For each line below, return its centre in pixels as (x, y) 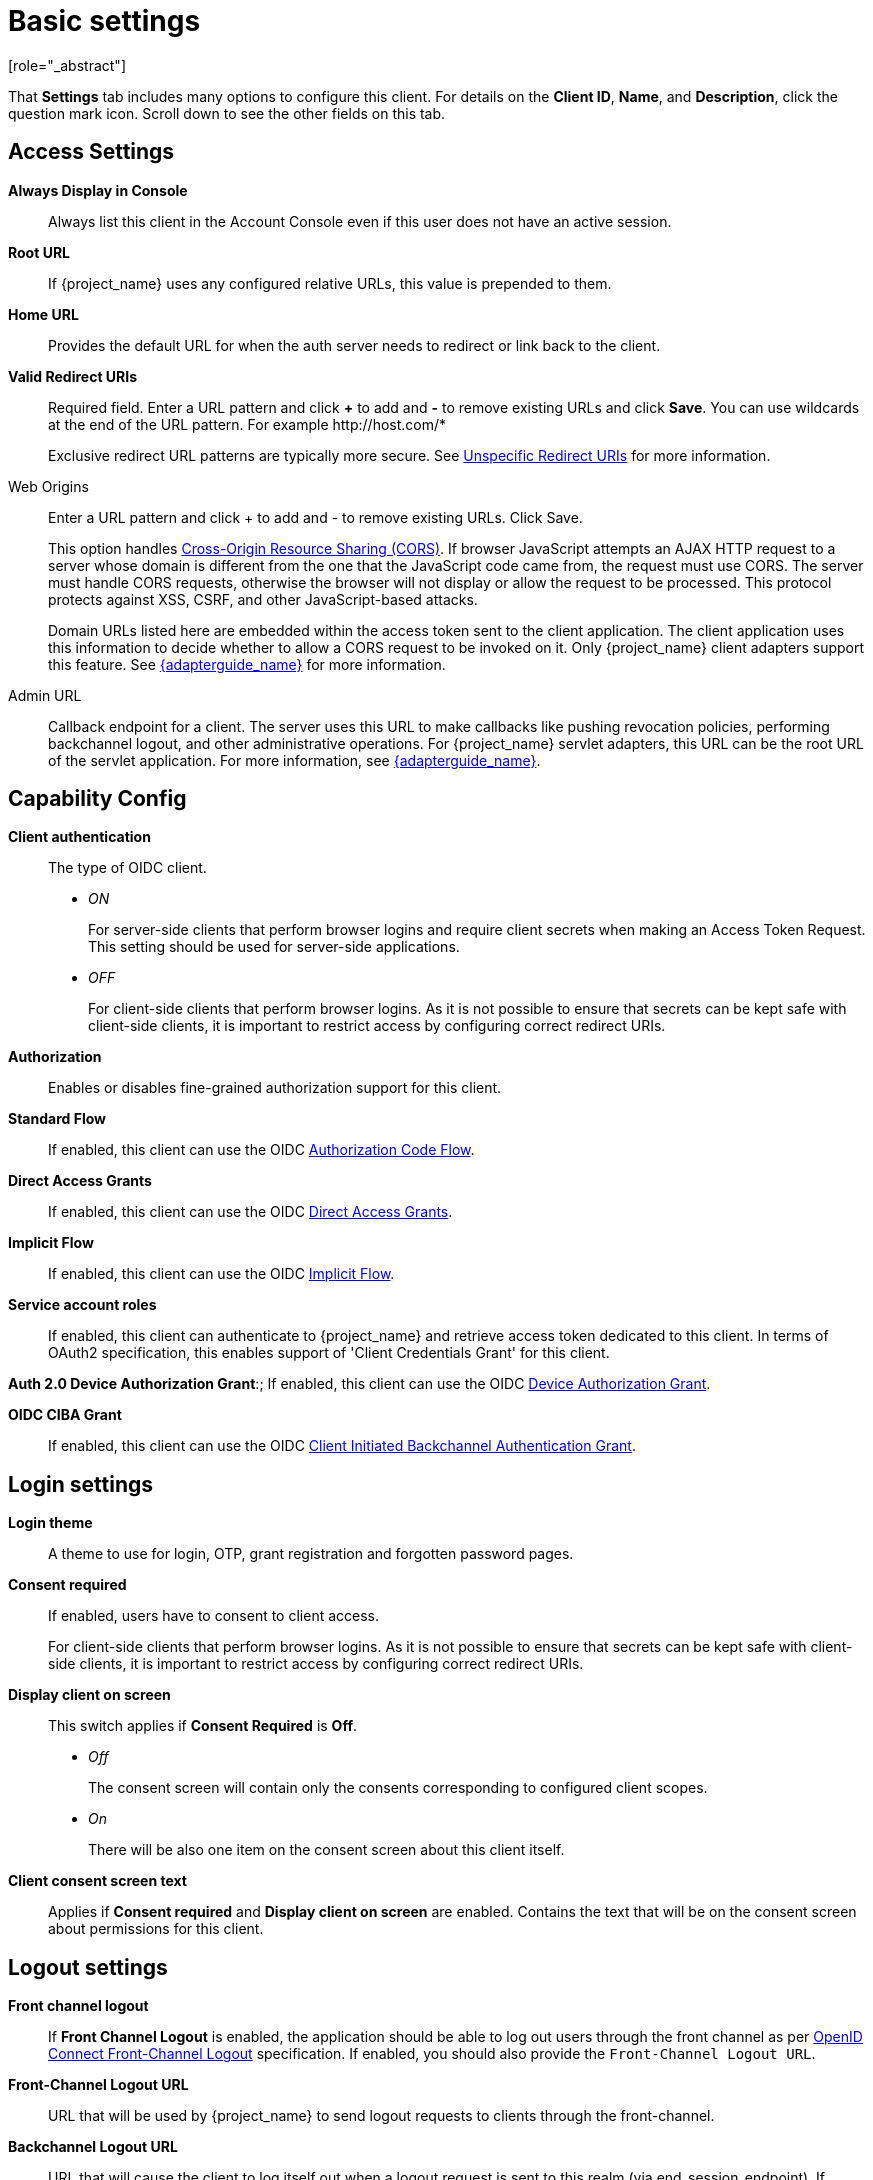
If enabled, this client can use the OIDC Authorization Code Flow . (261, 1150)
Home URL (43, 314)
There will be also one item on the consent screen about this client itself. (326, 1850)
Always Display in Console (98, 190)
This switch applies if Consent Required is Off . (203, 1726)
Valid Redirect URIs (73, 376)
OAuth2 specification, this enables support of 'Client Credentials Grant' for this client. (329, 1353)
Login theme (50, 1523)
